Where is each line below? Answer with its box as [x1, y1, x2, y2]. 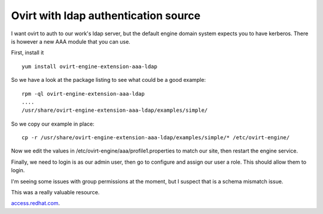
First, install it [11, 49, 44, 56]
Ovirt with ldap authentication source [11, 9, 200, 22]
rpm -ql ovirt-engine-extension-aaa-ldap [22, 90, 145, 97]
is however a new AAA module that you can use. [11, 38, 131, 45]
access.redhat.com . [11, 200, 60, 207]
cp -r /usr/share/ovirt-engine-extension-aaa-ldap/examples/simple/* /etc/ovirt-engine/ [22, 134, 290, 141]
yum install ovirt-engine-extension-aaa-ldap [22, 63, 158, 70]
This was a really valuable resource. [11, 189, 100, 196]
